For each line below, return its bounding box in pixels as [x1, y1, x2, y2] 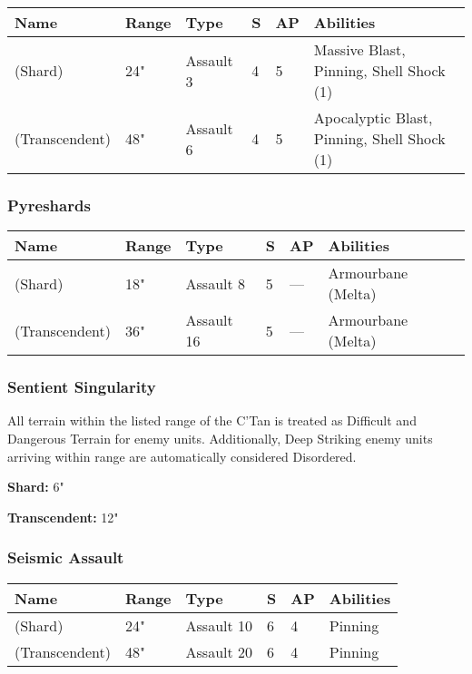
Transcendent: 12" [7, 507, 119, 526]
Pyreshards [7, 193, 91, 216]
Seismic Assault [7, 546, 124, 569]
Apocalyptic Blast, [313, 107, 433, 128]
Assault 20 [185, 640, 253, 662]
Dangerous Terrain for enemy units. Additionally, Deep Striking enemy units [7, 429, 433, 448]
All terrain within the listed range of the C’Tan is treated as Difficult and [7, 411, 417, 430]
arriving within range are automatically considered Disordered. [7, 446, 357, 465]
